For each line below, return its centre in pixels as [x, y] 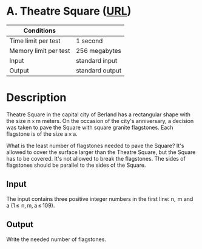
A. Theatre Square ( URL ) [69, 11]
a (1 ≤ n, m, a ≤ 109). [31, 205]
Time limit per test [35, 41]
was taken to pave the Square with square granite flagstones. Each [90, 127]
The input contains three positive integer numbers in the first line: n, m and [100, 198]
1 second [89, 41]
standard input [96, 60]
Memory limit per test [40, 51]
